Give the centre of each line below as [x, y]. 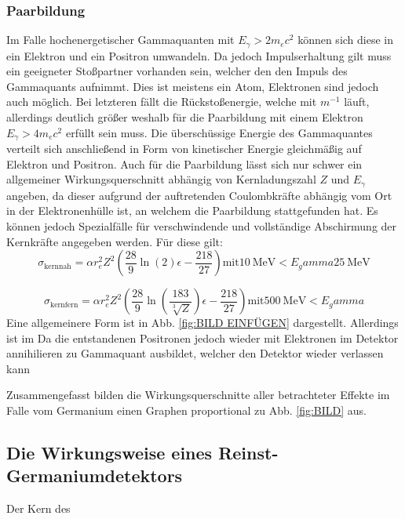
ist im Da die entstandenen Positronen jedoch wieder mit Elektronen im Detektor [202, 338]
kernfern [64, 305]
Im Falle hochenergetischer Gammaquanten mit [120, 40]
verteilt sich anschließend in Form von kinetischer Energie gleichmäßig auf [184, 149]
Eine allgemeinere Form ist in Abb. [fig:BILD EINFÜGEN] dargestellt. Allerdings [202, 323]
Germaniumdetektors [95, 475]
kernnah [58, 266]
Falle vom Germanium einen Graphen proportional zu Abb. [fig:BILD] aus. [186, 410]
